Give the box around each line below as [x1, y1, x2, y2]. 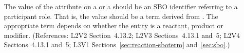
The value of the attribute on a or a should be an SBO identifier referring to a [4, 1, 238, 11]
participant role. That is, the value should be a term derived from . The [4, 11, 218, 21]
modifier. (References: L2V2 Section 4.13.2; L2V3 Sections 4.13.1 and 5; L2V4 [4, 30, 240, 40]
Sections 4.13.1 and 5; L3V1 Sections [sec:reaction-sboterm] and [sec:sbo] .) [4, 39, 230, 50]
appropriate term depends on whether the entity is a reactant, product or [4, 20, 224, 31]
